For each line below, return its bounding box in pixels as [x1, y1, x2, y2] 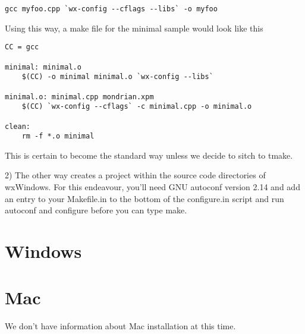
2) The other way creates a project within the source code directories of [5, 169, 266, 181]
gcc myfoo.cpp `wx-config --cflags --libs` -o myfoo [5, 5, 218, 13]
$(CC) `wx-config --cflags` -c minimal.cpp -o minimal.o [21, 102, 252, 111]
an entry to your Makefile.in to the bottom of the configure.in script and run [5, 192, 284, 204]
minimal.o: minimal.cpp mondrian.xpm [5, 92, 154, 101]
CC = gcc [5, 43, 39, 52]
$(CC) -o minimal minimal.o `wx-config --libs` [21, 73, 213, 81]
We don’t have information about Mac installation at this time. [5, 320, 236, 332]
